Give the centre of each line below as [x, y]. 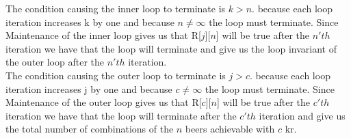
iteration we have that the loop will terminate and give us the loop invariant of [171, 48]
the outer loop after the [55, 62]
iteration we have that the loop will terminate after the [121, 115]
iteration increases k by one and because [90, 22]
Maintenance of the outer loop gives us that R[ [104, 102]
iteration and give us [302, 115]
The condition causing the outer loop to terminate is [116, 75]
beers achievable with [230, 129]
